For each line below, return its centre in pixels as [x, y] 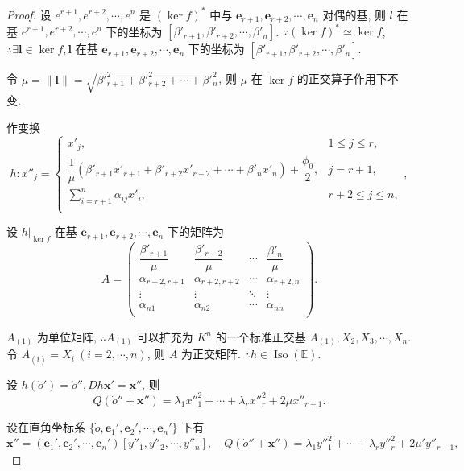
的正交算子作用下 [342, 78]
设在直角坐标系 [46, 427]
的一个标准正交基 [261, 336]
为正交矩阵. [211, 354]
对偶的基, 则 [354, 14]
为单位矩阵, [66, 336]
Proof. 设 [29, 14]
